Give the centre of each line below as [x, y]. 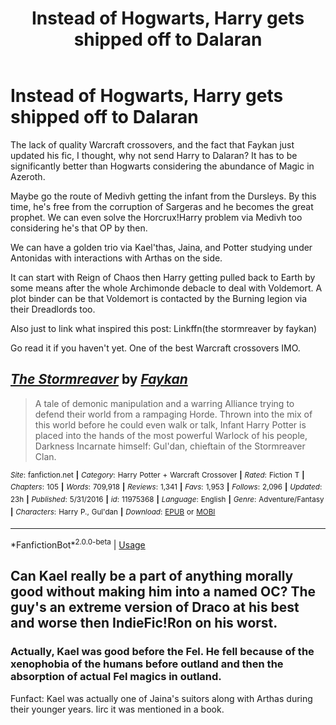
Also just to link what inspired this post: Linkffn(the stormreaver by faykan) [164, 328]
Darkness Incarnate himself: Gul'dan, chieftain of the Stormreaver [170, 446]
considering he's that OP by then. [79, 228]
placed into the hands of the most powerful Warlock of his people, [171, 435]
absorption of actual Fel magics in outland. [116, 677]
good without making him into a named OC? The [163, 592]
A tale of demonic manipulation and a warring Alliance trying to [164, 403]
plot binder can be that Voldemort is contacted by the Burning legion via [159, 298]
